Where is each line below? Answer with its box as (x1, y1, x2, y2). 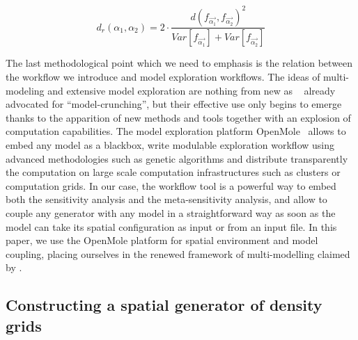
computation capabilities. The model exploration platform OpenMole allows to (6, 124, 346, 138)
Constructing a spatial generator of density (6, 294, 322, 316)
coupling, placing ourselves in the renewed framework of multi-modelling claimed (6, 246, 350, 261)
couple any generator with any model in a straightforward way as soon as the (6, 205, 336, 220)
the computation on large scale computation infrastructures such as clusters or (6, 165, 341, 179)
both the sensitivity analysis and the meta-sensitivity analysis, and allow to (6, 192, 327, 207)
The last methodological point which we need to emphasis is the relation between (6, 56, 353, 70)
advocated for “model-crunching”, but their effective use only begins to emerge (6, 97, 342, 111)
